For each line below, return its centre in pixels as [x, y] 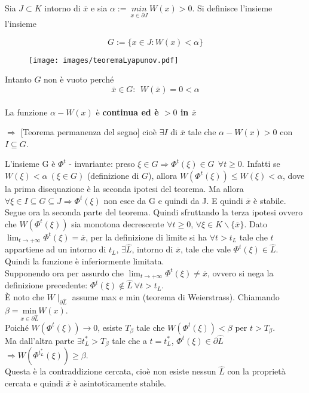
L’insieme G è [30, 164]
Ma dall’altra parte [40, 340]
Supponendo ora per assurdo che [65, 272]
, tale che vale [205, 249]
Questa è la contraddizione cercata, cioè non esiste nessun [111, 371]
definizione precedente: [46, 285]
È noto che [25, 296]
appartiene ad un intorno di [56, 249]
